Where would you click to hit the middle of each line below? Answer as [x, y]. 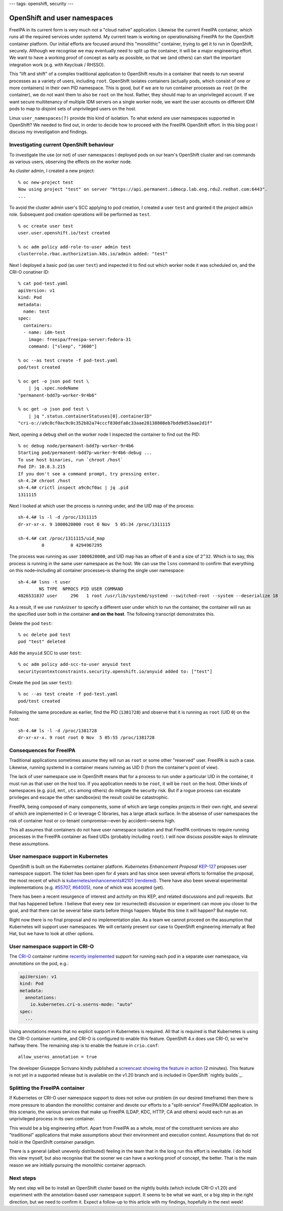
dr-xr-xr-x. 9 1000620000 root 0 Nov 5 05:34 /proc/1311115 [94, 524]
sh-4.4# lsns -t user [44, 582]
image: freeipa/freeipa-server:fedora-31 [80, 339]
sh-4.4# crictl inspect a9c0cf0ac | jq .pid [73, 488]
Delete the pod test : [31, 623]
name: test [36, 311]
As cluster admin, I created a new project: [52, 171]
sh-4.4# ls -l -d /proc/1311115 [58, 517]
